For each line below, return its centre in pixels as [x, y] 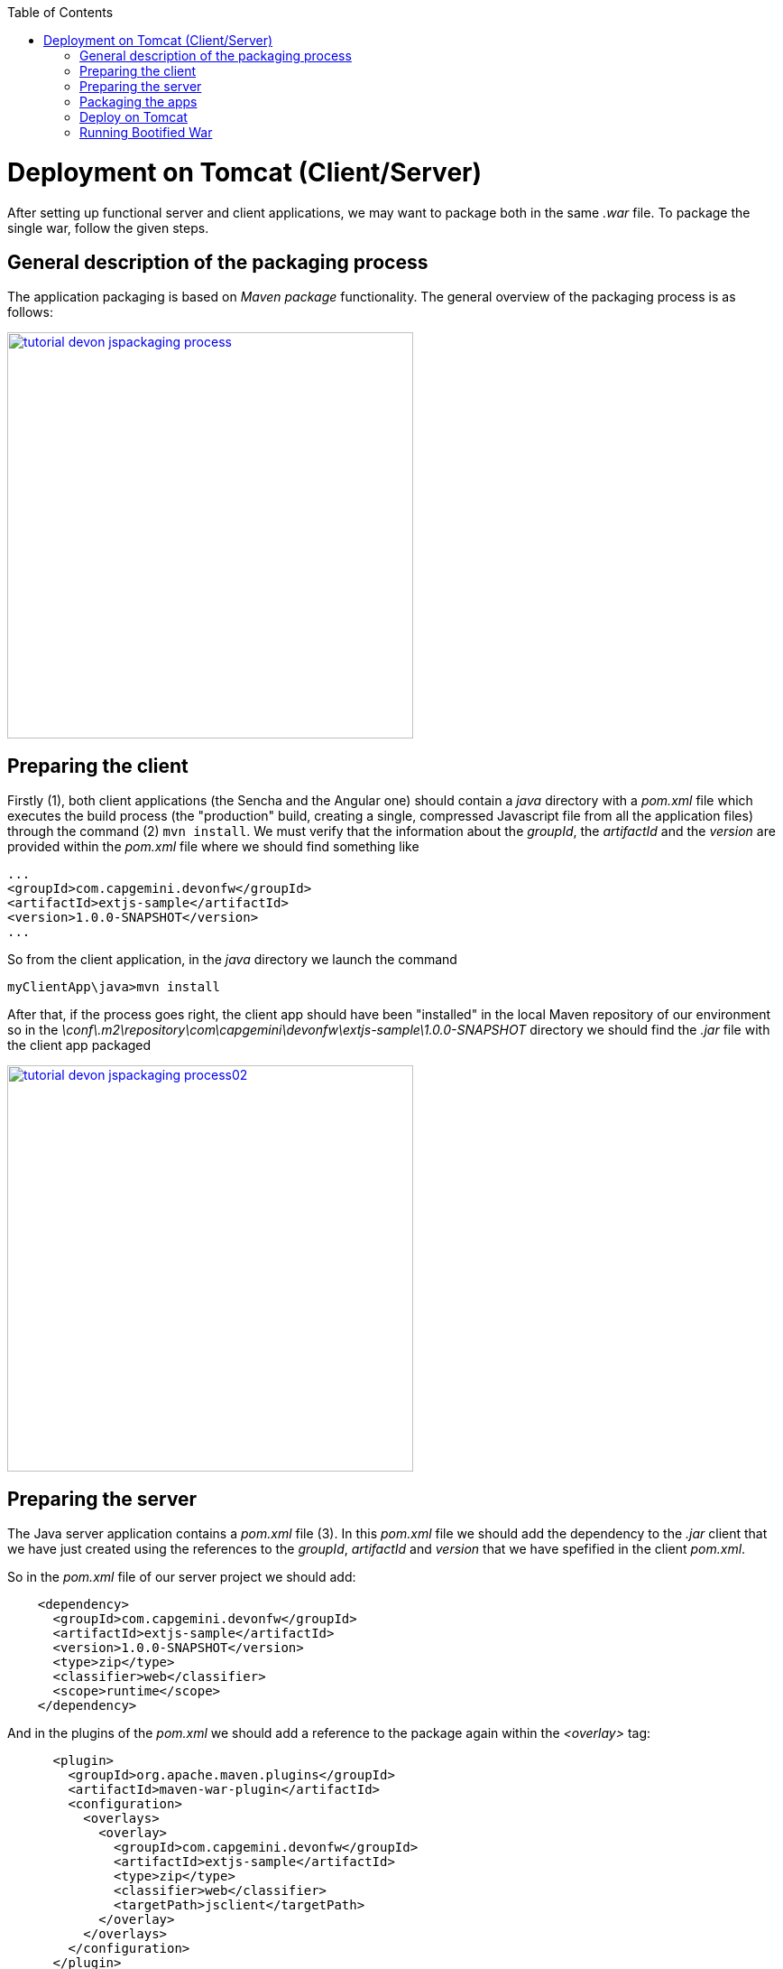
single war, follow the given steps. [108, 228]
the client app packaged [79, 1045]
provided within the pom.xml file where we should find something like [213, 847]
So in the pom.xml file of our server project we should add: [182, 1577]
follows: [30, 312]
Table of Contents [60, 12]
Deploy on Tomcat [134, 117]
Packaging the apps [138, 102]
